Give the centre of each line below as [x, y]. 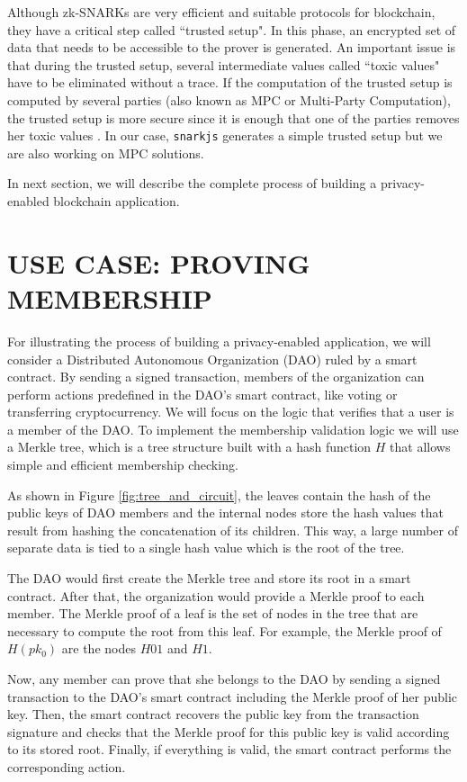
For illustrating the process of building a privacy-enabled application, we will [219, 341]
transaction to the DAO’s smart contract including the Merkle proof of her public [233, 696]
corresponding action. [67, 766]
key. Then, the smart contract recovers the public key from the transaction [213, 714]
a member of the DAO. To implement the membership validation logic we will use [233, 429]
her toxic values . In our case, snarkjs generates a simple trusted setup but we [225, 135]
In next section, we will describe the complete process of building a [192, 183]
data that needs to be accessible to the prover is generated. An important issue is [232, 47]
